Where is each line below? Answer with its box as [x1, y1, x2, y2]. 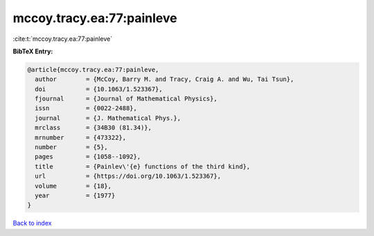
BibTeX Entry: [12, 47, 53, 55]
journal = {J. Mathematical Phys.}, [35, 114, 181, 122]
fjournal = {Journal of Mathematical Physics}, [35, 95, 217, 103]
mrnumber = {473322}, [35, 134, 127, 141]
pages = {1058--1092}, [35, 153, 141, 161]
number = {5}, [35, 143, 109, 152]
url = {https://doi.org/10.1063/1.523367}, [35, 172, 222, 180]
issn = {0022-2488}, [35, 105, 138, 112]
